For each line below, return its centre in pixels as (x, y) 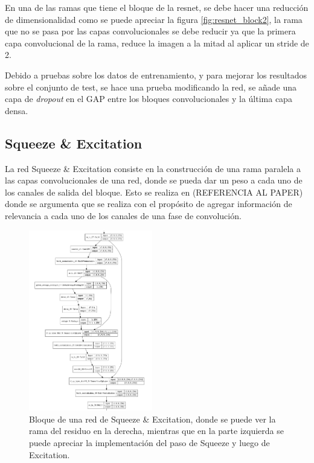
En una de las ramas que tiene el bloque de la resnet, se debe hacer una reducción (157, 7)
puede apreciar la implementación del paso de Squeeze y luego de (149, 442)
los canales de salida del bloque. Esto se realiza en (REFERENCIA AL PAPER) (154, 192)
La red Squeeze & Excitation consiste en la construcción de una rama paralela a (153, 168)
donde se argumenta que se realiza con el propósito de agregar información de (149, 204)
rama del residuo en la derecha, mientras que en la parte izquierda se (156, 431)
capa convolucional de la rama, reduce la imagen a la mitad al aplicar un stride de (157, 43)
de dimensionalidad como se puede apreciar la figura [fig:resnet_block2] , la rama (154, 19)
